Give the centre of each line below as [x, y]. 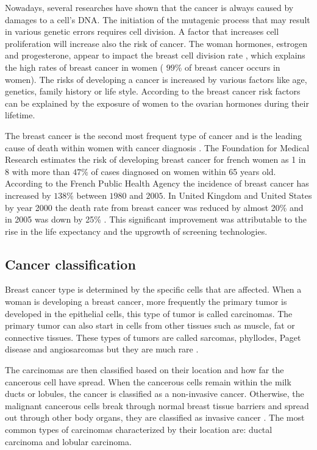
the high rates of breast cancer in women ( [84, 67]
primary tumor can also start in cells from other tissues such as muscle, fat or [150, 325]
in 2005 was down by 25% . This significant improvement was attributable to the [156, 219]
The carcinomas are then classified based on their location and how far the [144, 370]
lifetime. [20, 115]
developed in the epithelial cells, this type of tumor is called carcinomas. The [149, 313]
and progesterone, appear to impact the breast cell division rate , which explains [155, 55]
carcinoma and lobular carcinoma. [68, 441]
